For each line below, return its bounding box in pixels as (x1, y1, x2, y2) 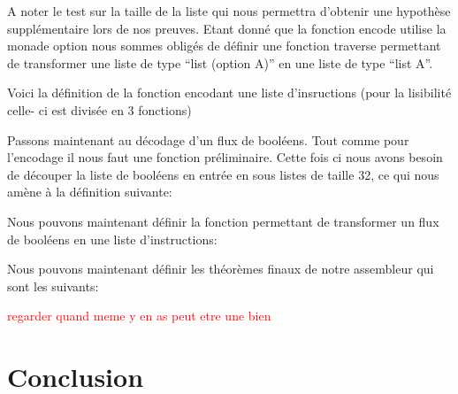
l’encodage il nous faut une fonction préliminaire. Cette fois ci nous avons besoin (7, 148, 443, 166)
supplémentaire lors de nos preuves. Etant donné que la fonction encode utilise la (7, 19, 447, 37)
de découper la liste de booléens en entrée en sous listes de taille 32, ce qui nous (7, 165, 439, 183)
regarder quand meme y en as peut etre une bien (7, 306, 271, 325)
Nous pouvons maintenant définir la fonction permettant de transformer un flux (7, 212, 439, 230)
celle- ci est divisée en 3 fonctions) (7, 100, 192, 119)
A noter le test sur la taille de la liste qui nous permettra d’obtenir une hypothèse (7, 2, 451, 19)
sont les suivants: (7, 276, 99, 295)
